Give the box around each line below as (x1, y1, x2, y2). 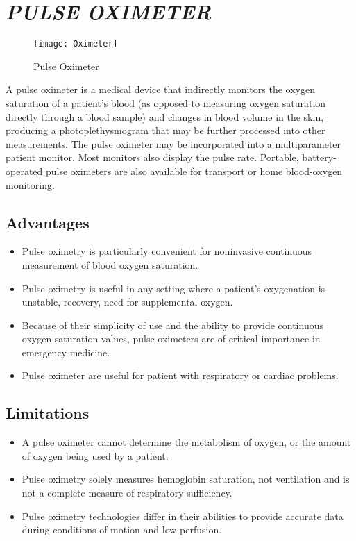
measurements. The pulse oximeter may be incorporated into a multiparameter (6, 136, 341, 151)
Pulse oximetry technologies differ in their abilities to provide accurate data (22, 508, 344, 523)
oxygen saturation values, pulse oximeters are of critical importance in (22, 331, 321, 346)
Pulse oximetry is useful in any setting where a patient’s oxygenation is (22, 281, 325, 295)
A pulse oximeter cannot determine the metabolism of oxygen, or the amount (22, 435, 351, 449)
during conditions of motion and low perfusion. (22, 522, 222, 537)
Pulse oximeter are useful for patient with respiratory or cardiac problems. (22, 368, 339, 383)
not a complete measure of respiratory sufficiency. (22, 485, 232, 500)
